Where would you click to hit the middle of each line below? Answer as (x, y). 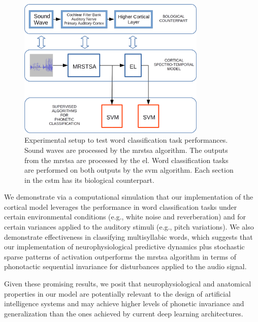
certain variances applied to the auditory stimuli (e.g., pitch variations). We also (129, 227)
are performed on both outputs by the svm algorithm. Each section (129, 170)
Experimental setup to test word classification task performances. (126, 140)
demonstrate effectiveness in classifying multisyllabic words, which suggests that (128, 236)
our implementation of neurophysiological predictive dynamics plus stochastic (124, 247)
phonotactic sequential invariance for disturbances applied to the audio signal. (125, 266)
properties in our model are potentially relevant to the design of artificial (118, 293)
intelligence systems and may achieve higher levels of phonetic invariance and (124, 303)
